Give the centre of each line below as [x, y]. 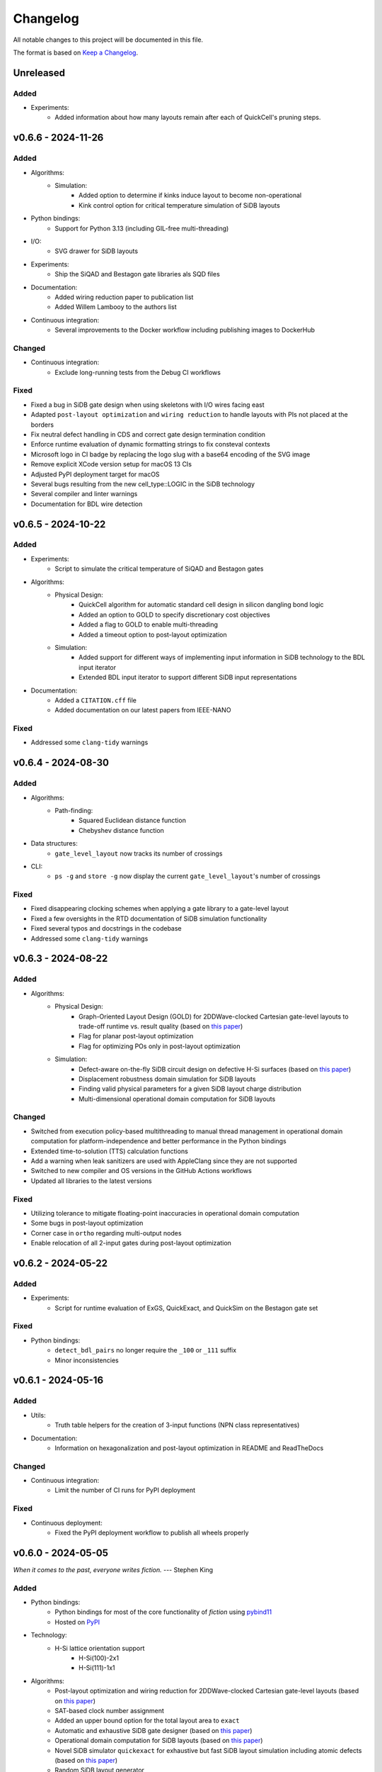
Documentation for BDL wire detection [87, 504]
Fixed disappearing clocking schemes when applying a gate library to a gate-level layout [160, 909]
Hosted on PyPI [77, 1622]
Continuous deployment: [66, 1523]
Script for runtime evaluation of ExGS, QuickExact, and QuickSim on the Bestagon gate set [186, 1308]
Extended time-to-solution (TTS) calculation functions [110, 1151]
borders [42, 425]
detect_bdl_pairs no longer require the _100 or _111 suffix [146, 1350]
